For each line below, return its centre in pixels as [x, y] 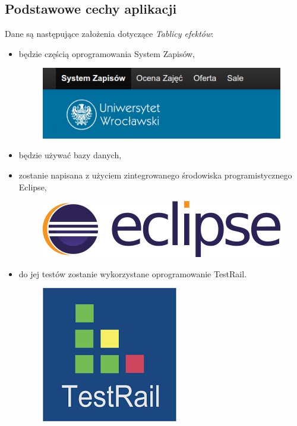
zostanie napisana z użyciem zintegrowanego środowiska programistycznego [155, 175]
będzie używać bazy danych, [70, 155]
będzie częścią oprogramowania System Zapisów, [107, 53]
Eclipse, [33, 187]
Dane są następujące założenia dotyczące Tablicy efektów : [109, 34]
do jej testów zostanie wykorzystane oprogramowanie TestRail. [133, 273]
